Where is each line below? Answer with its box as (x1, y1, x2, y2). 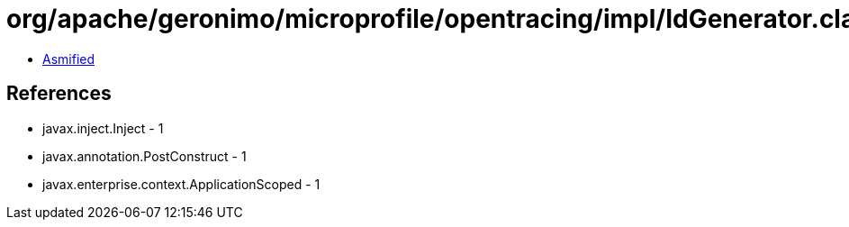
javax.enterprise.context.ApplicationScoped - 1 (42, 176, 321, 192)
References (6, 82, 112, 105)
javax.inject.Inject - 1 (42, 120, 164, 136)
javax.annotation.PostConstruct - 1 (42, 148, 247, 164)
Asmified (42, 50, 95, 67)
